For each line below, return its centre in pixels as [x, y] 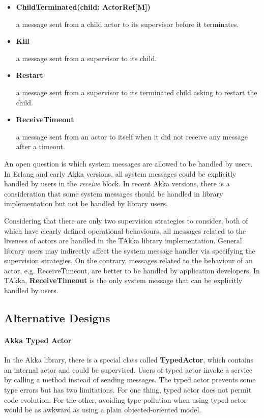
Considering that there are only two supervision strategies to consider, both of [126, 220]
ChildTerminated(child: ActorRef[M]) [83, 7]
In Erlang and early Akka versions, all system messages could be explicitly [120, 173]
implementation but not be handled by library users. [86, 203]
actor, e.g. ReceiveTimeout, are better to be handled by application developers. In [132, 270]
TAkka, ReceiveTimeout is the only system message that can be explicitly [123, 280]
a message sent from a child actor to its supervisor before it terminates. [127, 24]
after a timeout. [40, 146]
